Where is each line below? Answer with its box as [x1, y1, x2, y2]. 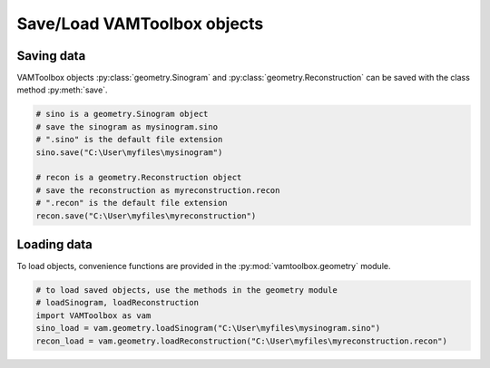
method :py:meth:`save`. [16, 84, 108, 95]
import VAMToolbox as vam [35, 310, 152, 321]
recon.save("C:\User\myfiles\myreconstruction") [35, 210, 257, 221]
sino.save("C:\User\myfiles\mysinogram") [35, 147, 223, 158]
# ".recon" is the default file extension [35, 198, 228, 208]
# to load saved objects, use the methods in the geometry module [35, 286, 338, 295]
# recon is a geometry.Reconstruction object [35, 172, 242, 183]
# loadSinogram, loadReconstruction [35, 297, 200, 308]
